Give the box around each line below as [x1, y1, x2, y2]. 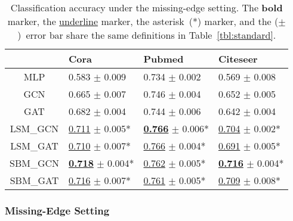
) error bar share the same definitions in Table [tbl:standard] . [17, 28, 276, 42]
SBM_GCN [10, 156, 60, 170]
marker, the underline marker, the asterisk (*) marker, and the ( [7, 14, 279, 28]
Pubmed [143, 52, 184, 66]
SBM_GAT [10, 173, 59, 187]
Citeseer [218, 52, 258, 66]
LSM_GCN [10, 122, 59, 135]
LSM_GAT [10, 139, 58, 152]
